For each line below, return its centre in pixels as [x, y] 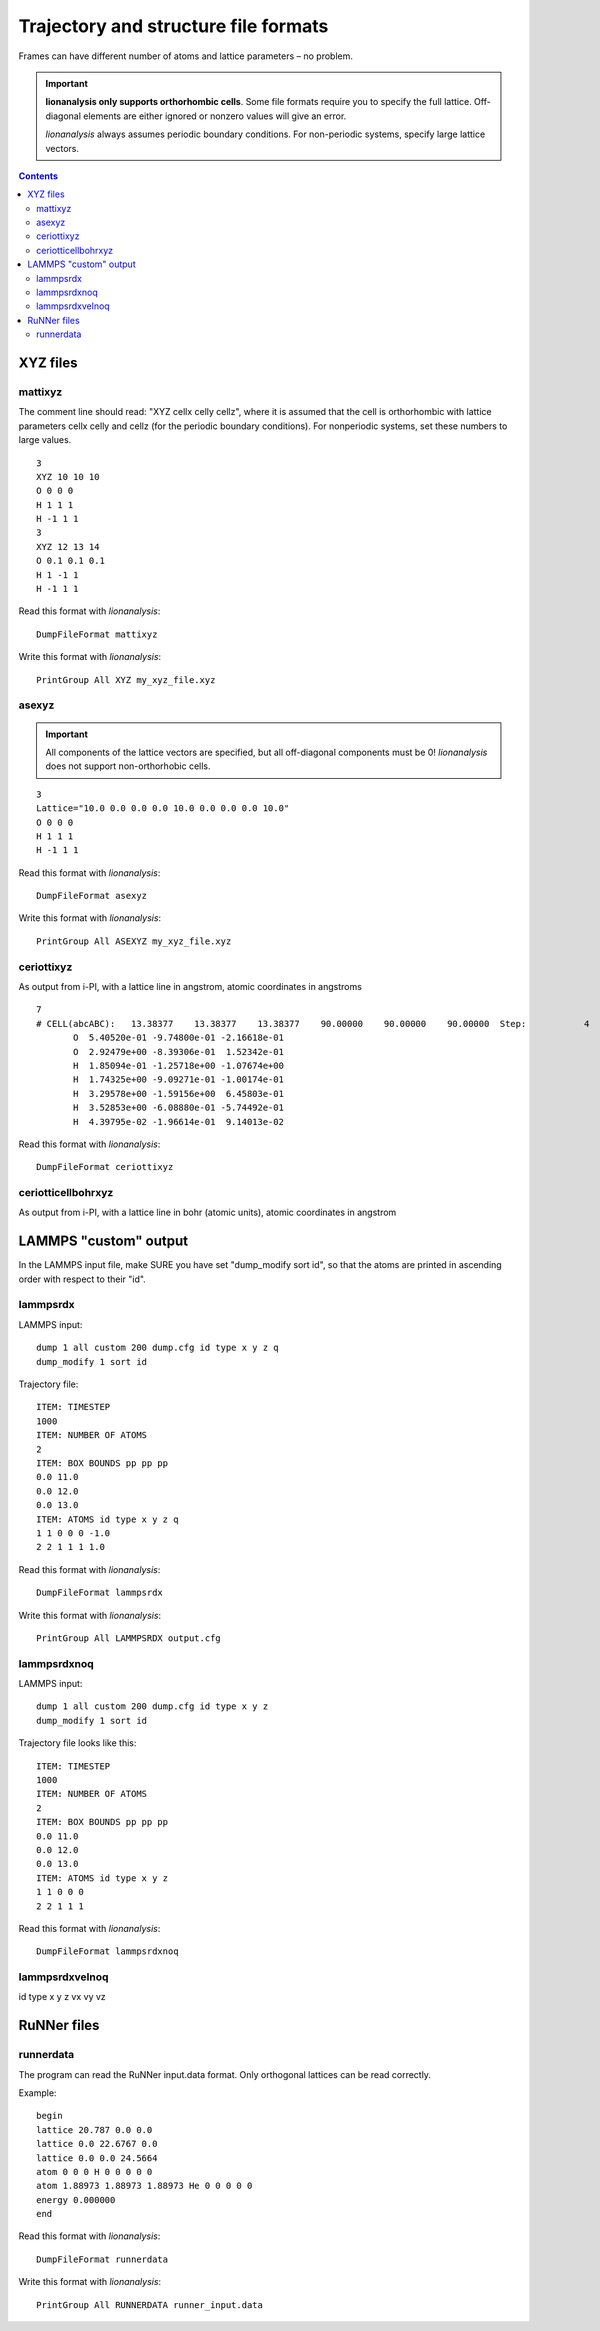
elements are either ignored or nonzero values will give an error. [215, 116]
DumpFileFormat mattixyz [97, 634]
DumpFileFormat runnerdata [102, 2259]
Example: [37, 2092]
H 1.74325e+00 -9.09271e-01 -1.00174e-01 [179, 1079]
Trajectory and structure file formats [173, 26]
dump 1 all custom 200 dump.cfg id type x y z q [157, 1348]
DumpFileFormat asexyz [92, 896]
